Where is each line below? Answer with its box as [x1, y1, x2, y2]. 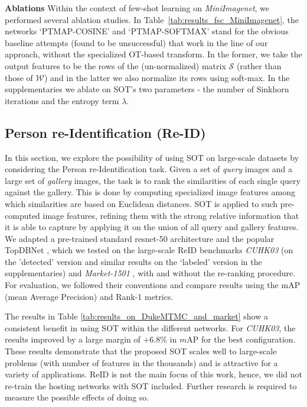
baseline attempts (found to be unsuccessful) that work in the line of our [5, 36, 268, 49]
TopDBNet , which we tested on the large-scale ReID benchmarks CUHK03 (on [5, 244, 293, 256]
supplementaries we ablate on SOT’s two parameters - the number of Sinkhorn [5, 83, 289, 95]
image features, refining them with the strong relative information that [43, 209, 299, 221]
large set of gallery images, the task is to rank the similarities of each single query [5, 174, 301, 186]
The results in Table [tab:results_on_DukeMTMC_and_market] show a [5, 310, 268, 322]
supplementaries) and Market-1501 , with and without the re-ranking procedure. [5, 267, 296, 279]
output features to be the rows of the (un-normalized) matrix [5, 59, 226, 72]
